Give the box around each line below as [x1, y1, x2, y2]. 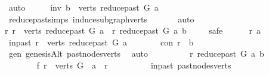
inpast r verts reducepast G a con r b [8, 35, 194, 48]
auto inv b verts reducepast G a [8, 1, 159, 13]
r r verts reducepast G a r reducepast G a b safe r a [5, 24, 261, 37]
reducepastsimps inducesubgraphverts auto [8, 12, 194, 25]
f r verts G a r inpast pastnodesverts [36, 58, 231, 71]
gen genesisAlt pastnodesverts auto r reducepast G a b [8, 47, 264, 60]
